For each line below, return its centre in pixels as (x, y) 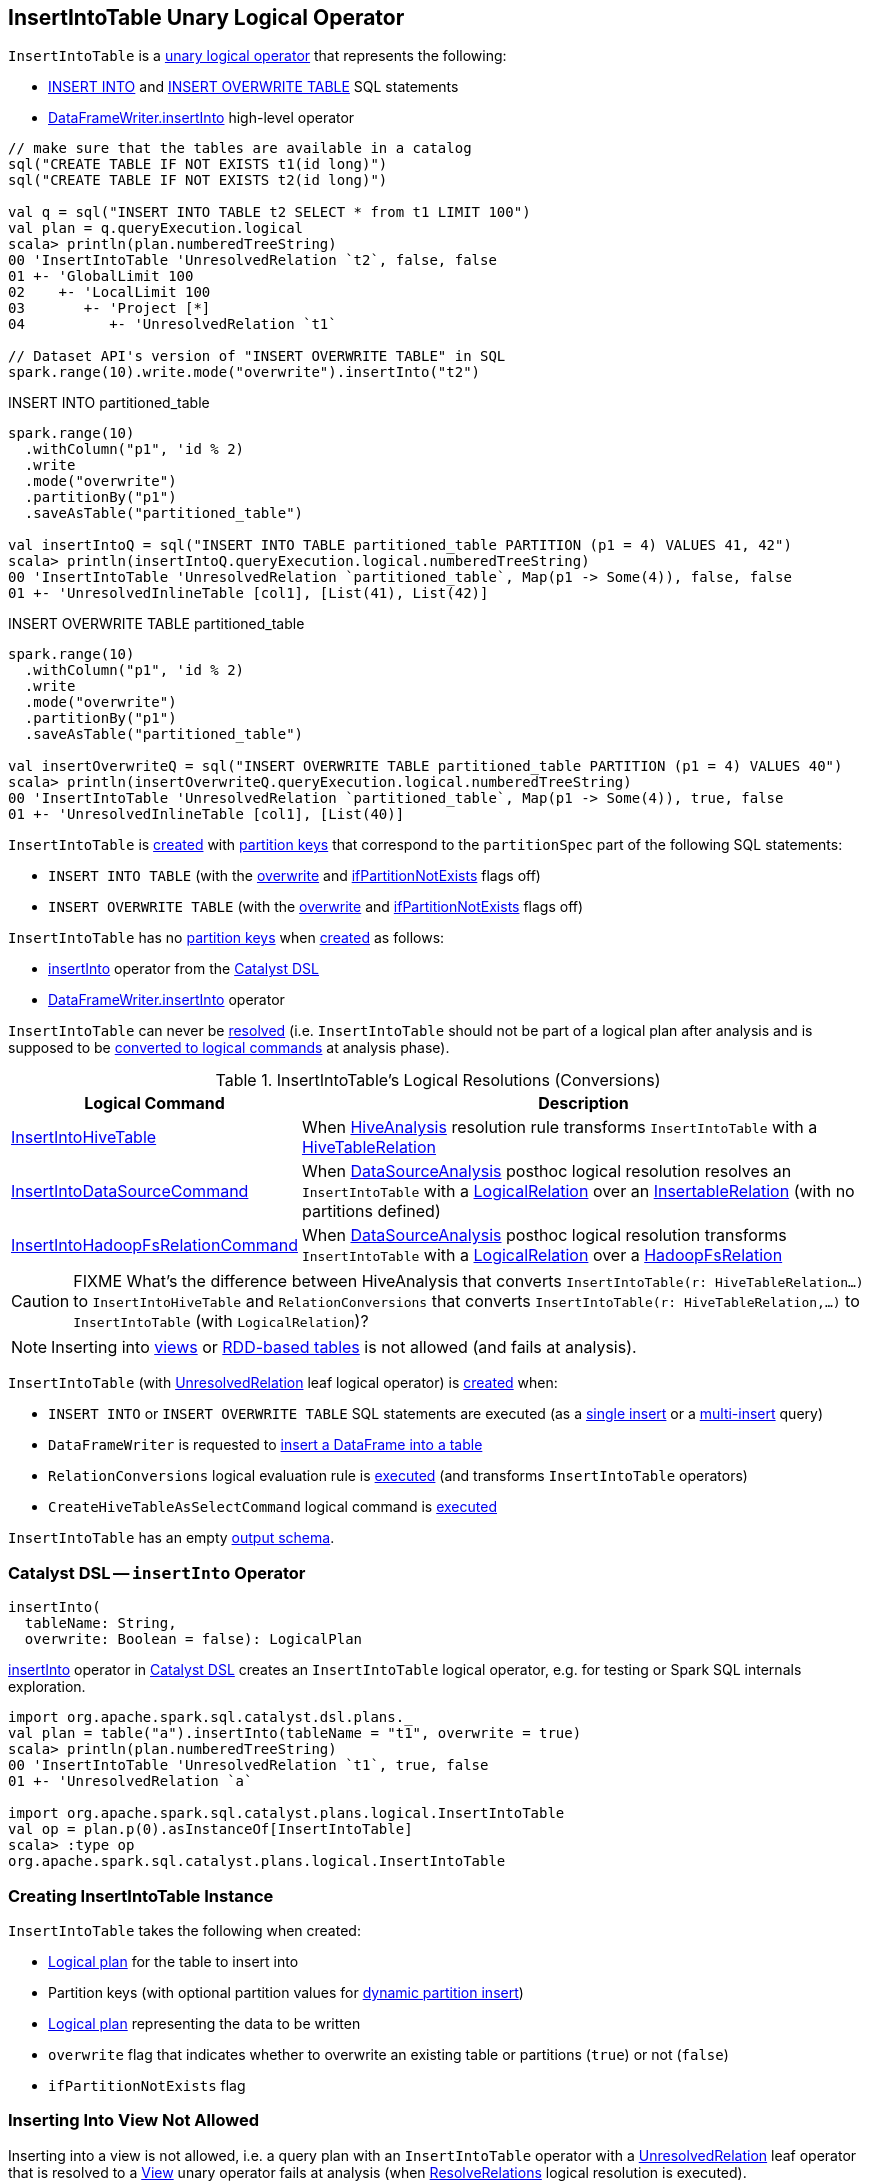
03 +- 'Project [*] (109, 308)
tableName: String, (100, 1623)
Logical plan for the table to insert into (173, 1961)
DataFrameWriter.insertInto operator (166, 1000)
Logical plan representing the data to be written (204, 2023)
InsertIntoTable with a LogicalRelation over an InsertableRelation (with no (578, 1191)
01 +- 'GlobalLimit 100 (101, 276)
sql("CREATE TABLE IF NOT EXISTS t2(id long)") (198, 180)
